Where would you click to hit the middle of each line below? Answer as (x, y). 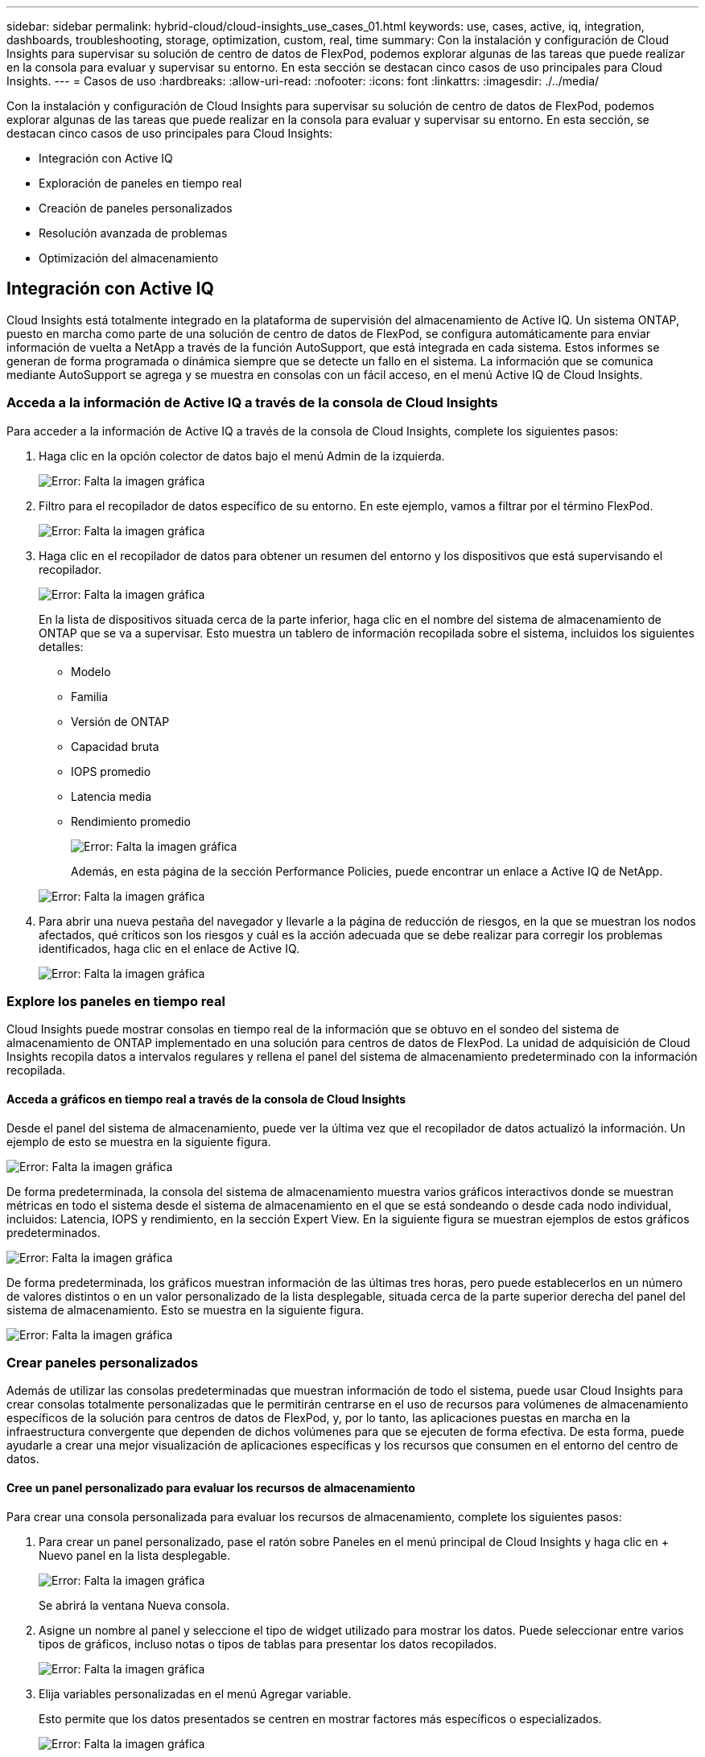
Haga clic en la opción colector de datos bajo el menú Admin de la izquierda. (242, 456)
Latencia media (111, 796)
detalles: (61, 646)
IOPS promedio (111, 771)
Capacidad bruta (115, 746)
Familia (90, 696)
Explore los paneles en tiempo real (116, 1001)
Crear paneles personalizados (103, 1362)
